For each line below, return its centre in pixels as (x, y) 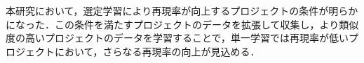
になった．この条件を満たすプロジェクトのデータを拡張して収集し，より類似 (182, 24)
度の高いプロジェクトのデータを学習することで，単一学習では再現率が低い (177, 38)
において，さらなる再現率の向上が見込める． (157, 51)
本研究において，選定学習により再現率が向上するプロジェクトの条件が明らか (182, 10)
